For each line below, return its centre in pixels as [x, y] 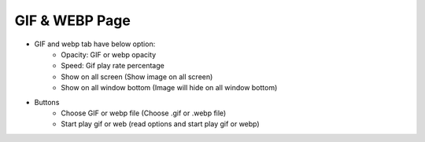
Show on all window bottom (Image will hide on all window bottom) [169, 88]
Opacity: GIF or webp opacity [109, 54]
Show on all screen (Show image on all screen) [137, 76]
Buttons [47, 102]
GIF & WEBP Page [73, 20]
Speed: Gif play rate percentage [113, 66]
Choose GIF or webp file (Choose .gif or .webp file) [144, 113]
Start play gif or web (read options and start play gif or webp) [160, 124]
